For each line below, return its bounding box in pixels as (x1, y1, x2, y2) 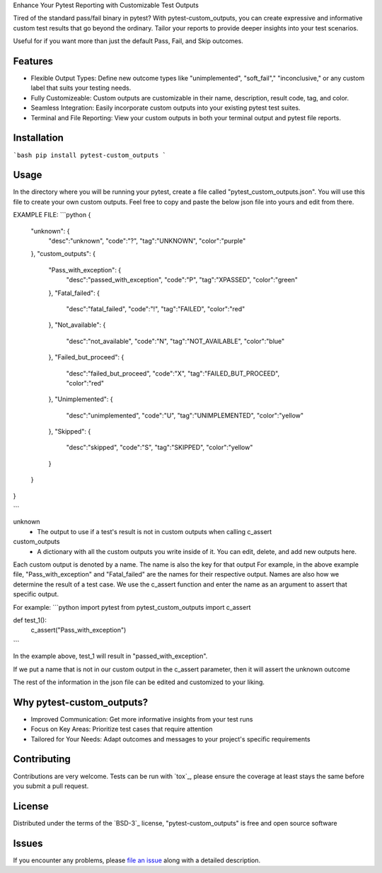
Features (13, 55, 53, 67)
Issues (13, 837, 43, 849)
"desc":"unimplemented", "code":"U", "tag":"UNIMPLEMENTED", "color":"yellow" (66, 411, 304, 420)
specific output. (13, 590, 59, 599)
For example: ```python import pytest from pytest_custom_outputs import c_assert (13, 603, 251, 611)
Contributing (13, 753, 71, 765)
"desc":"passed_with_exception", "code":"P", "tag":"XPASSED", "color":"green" (66, 276, 299, 284)
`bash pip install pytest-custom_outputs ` (13, 151, 166, 159)
